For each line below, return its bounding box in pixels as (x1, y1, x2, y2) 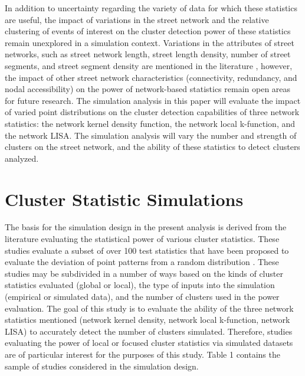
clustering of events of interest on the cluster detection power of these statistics (5, 25, 291, 37)
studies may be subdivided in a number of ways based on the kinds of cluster (5, 267, 283, 279)
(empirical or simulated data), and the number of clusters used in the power (5, 290, 280, 302)
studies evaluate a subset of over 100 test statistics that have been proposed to (5, 244, 289, 256)
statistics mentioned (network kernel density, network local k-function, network (5, 313, 290, 326)
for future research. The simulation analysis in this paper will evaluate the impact (5, 94, 301, 106)
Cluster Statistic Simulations (5, 187, 244, 211)
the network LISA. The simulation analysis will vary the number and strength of (5, 129, 297, 141)
